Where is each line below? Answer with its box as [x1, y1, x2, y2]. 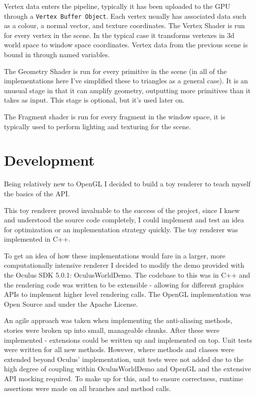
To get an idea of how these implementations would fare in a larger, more [4, 250, 225, 260]
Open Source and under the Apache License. [4, 298, 138, 309]
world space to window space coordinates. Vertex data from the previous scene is [4, 39, 248, 50]
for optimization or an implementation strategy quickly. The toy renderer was [4, 224, 238, 234]
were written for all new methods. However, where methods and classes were [4, 344, 234, 355]
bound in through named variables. [4, 49, 110, 60]
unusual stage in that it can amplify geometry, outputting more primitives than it [4, 85, 251, 95]
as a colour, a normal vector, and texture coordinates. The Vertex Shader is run [4, 20, 245, 31]
